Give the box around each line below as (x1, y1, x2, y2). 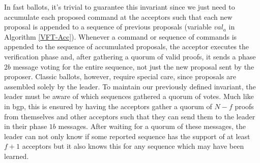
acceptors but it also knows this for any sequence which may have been (22, 141, 244, 151)
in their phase (4, 121, 47, 132)
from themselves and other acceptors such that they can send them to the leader (4, 111, 255, 121)
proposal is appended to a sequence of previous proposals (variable (4, 21, 212, 32)
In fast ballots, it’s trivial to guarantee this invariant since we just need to (4, 2, 235, 12)
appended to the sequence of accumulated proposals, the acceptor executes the (4, 41, 249, 52)
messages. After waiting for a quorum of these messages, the (58, 121, 246, 132)
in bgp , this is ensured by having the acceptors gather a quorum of (4, 101, 212, 111)
